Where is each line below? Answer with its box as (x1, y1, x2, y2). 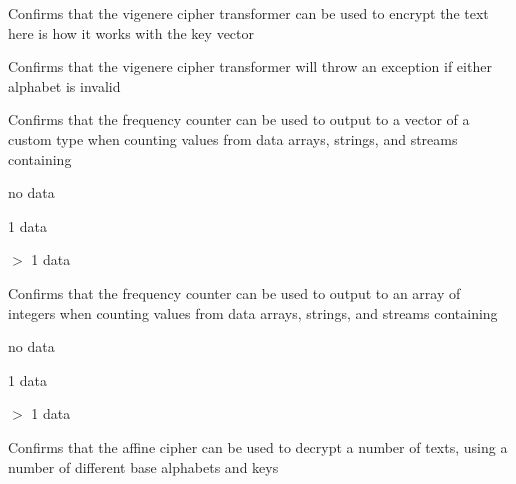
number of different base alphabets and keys (8, 456, 279, 477)
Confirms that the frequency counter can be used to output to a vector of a (8, 109, 470, 130)
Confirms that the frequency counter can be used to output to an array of (8, 282, 461, 303)
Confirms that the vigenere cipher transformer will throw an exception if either (8, 56, 492, 77)
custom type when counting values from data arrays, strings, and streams (8, 128, 458, 149)
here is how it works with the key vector (8, 22, 255, 43)
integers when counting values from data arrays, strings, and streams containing (8, 302, 498, 323)
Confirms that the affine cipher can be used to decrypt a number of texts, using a (8, 436, 508, 457)
